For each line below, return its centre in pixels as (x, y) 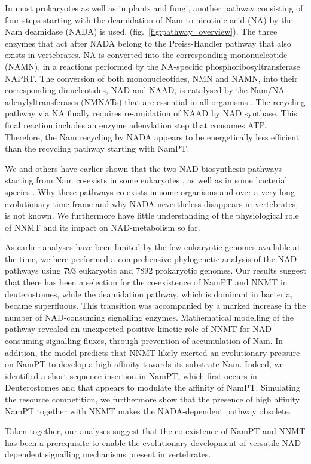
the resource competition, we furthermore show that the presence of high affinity (153, 399)
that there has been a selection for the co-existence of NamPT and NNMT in (146, 282)
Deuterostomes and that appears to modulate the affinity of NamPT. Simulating (153, 387)
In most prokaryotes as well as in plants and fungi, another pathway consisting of (154, 8)
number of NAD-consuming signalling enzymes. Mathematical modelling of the (150, 317)
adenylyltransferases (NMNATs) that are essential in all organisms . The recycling (155, 101)
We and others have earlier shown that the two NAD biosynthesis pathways (144, 168)
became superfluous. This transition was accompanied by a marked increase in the (155, 305)
